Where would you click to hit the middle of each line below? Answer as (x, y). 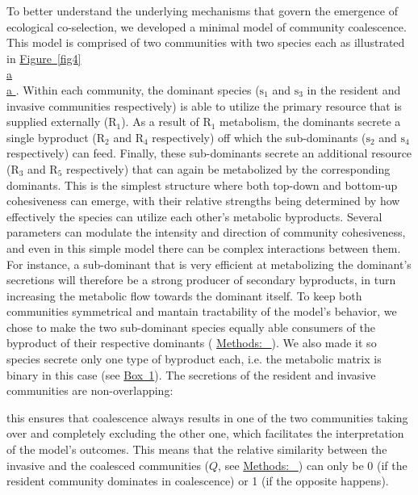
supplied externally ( (58, 122)
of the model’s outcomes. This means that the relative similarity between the (197, 449)
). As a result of (160, 122)
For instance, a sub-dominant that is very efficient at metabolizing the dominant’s (209, 264)
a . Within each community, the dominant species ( (133, 89)
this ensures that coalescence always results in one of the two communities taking (207, 417)
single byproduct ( (52, 137)
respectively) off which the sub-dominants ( (259, 137)
